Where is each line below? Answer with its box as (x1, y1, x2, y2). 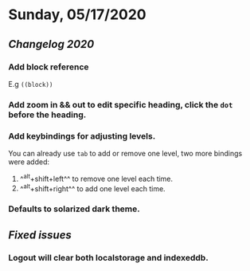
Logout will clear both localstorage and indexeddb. (8, 252, 209, 263)
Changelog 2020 (8, 37, 95, 51)
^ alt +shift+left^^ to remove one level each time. (19, 173, 174, 183)
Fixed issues (8, 228, 72, 242)
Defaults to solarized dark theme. (8, 203, 141, 214)
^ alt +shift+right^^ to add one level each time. (19, 182, 166, 193)
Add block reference (8, 61, 89, 73)
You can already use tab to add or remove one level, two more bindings (8, 149, 243, 159)
